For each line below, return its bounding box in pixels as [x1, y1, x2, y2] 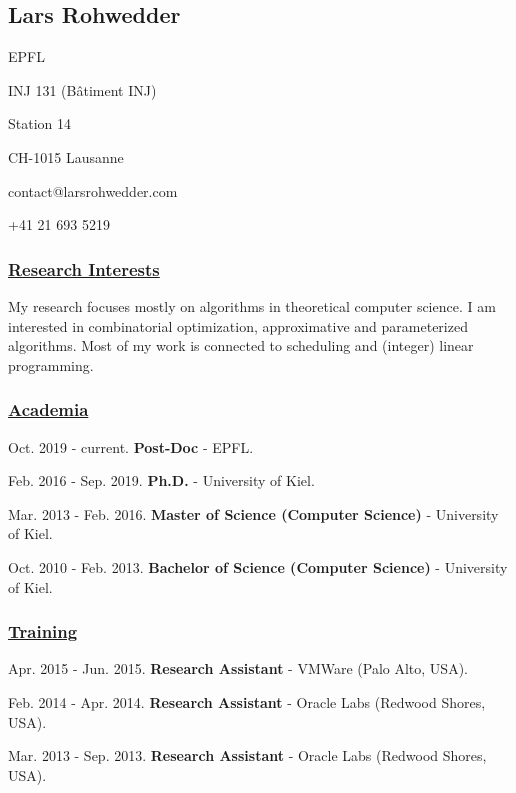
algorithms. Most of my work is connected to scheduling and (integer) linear [8, 335, 474, 356]
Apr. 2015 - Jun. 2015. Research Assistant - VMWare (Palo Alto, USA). [8, 658, 468, 679]
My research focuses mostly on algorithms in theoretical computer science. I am [8, 295, 496, 316]
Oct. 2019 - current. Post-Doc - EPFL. [8, 436, 254, 457]
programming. [8, 354, 94, 375]
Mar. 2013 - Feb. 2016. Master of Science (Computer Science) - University [8, 503, 499, 524]
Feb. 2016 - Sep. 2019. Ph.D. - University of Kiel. [8, 470, 315, 491]
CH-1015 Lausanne [8, 146, 124, 167]
